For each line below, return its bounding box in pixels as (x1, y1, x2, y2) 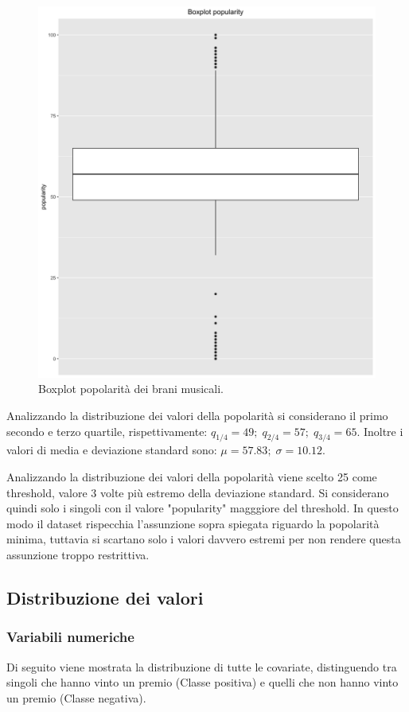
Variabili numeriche (6, 627, 134, 647)
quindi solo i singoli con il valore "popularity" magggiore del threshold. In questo (6, 500, 399, 516)
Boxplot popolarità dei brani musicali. (38, 380, 224, 397)
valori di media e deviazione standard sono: (6, 442, 217, 458)
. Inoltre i (356, 422, 403, 439)
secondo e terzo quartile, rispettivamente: (6, 422, 208, 439)
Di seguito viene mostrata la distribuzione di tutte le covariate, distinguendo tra (6, 658, 397, 675)
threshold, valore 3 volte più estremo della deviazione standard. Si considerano (6, 484, 389, 500)
